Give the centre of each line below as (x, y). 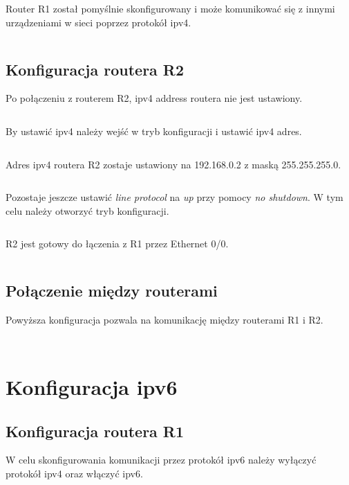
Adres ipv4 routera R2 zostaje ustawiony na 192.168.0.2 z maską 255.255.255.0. (173, 164)
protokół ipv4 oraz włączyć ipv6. (74, 473)
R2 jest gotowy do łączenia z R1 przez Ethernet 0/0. (117, 244)
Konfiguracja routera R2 (95, 69)
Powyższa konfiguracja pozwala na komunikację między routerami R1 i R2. (164, 320)
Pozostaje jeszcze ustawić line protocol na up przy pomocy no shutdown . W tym (174, 197)
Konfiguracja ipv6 (92, 386)
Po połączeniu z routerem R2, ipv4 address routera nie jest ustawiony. (154, 98)
